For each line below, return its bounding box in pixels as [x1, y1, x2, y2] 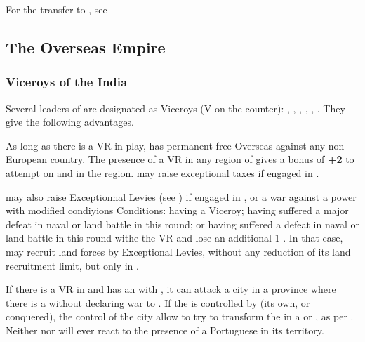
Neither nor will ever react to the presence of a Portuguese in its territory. [6, 322, 324, 337]
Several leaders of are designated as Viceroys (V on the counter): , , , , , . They [6, 100, 345, 115]
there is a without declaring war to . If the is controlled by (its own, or [6, 295, 310, 310]
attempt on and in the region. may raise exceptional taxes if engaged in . [6, 165, 319, 180]
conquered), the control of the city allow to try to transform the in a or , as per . [6, 309, 354, 324]
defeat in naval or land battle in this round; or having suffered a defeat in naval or [6, 216, 359, 231]
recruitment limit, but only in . [6, 258, 139, 272]
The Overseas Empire [6, 36, 166, 58]
